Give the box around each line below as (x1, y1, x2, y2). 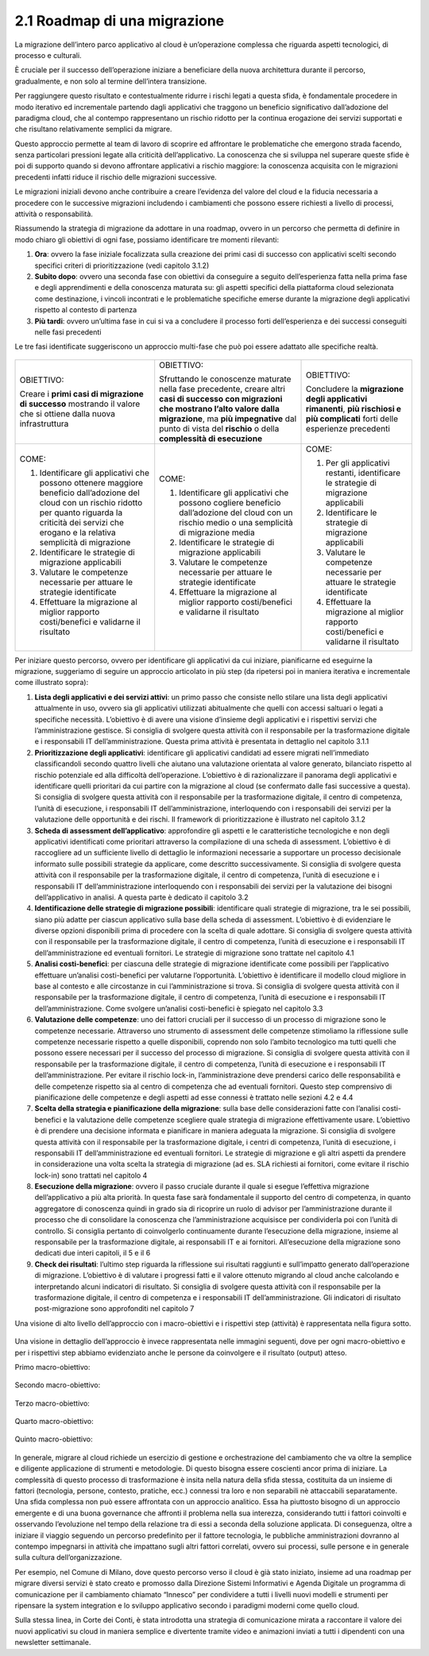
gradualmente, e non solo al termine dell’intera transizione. (14, 76, 207, 86)
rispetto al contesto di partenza (34, 305, 137, 315)
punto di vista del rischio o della (159, 423, 280, 434)
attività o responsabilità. (14, 209, 93, 219)
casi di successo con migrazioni (159, 393, 283, 404)
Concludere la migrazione (306, 383, 404, 394)
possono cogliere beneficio (179, 497, 281, 508)
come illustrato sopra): (14, 678, 89, 687)
